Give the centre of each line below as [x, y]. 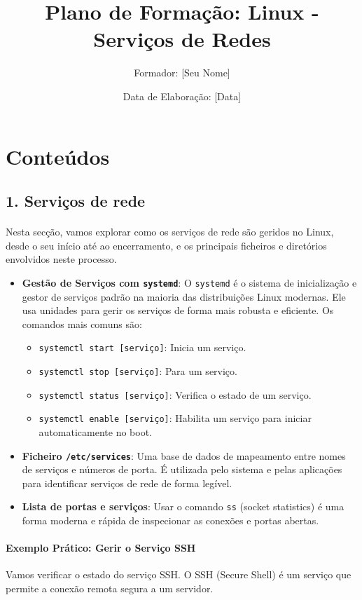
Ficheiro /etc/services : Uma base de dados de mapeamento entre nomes [184, 455]
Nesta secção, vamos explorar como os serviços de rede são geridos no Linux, [170, 232]
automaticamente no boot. [95, 431]
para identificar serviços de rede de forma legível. [127, 483]
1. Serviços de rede [76, 201]
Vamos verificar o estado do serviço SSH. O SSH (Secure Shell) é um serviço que [179, 574]
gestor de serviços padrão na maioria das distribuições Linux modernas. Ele [184, 296]
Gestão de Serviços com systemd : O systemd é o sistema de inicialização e [189, 282]
